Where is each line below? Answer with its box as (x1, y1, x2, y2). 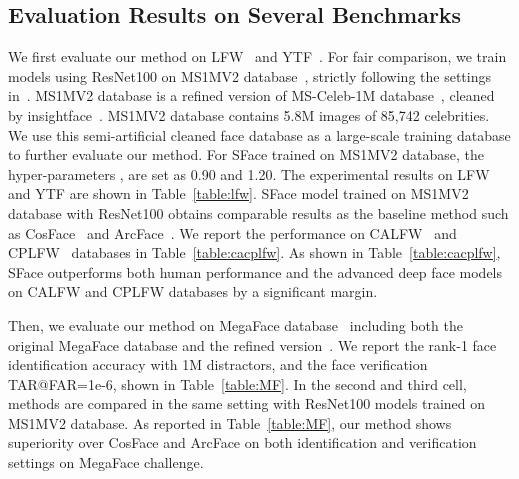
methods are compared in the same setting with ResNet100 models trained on (8, 393, 486, 414)
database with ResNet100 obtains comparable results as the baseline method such (8, 202, 509, 223)
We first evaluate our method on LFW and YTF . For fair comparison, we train (8, 46, 507, 67)
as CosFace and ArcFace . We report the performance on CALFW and (8, 222, 457, 243)
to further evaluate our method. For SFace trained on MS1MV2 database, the (8, 144, 484, 165)
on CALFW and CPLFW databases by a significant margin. (8, 281, 378, 302)
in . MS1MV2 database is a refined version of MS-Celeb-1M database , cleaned (8, 85, 495, 106)
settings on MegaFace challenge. (8, 452, 204, 473)
